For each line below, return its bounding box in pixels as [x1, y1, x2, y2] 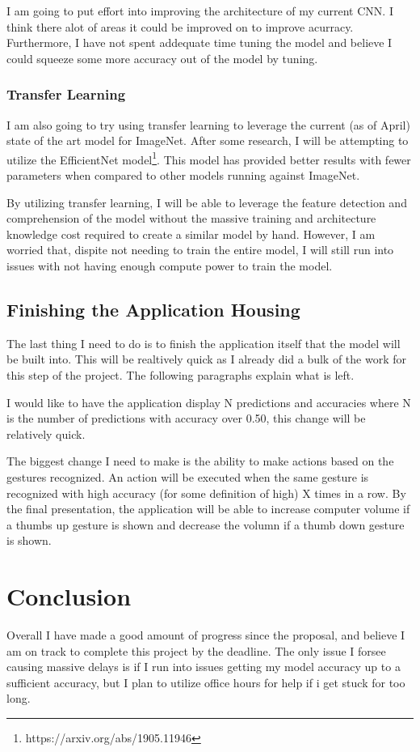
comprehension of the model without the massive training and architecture [6, 210, 376, 227]
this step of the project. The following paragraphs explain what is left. [6, 366, 355, 383]
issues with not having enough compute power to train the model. [6, 257, 333, 274]
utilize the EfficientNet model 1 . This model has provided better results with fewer [6, 148, 411, 168]
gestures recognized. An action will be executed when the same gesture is [6, 468, 369, 485]
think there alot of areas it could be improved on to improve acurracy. [6, 18, 354, 35]
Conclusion [6, 580, 132, 613]
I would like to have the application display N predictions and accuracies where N [6, 393, 411, 410]
